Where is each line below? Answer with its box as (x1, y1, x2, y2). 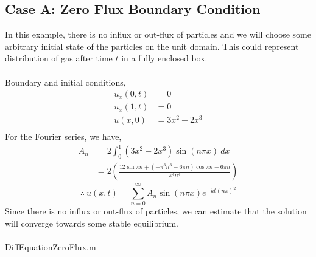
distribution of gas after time (5, 52, 113, 64)
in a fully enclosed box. (121, 52, 208, 64)
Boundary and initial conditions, (5, 75, 126, 88)
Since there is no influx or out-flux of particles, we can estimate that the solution (5, 205, 307, 218)
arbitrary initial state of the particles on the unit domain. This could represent (5, 39, 299, 52)
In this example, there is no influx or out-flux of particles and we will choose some (5, 28, 311, 41)
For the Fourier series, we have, (5, 130, 122, 143)
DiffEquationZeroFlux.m (5, 241, 96, 253)
